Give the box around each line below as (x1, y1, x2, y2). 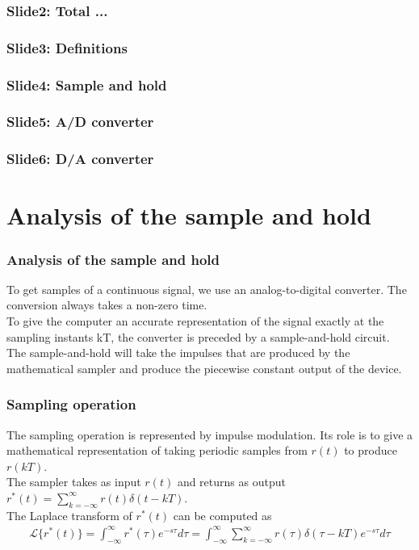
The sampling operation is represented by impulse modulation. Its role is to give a (6, 426, 413, 443)
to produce (344, 442, 397, 459)
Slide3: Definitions (6, 37, 128, 57)
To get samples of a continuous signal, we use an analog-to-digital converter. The (6, 280, 407, 297)
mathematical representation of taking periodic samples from (6, 442, 308, 459)
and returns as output (177, 473, 286, 490)
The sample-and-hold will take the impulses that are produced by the (6, 344, 350, 361)
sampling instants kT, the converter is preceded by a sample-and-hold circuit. (6, 328, 390, 345)
